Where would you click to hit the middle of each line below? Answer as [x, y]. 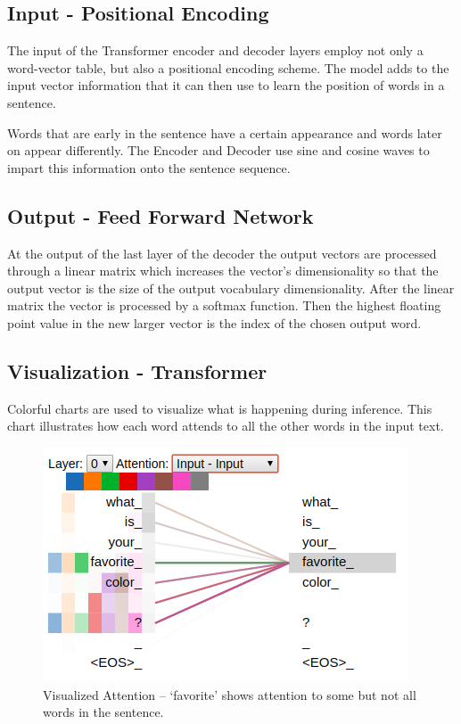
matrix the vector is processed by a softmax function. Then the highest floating [224, 305]
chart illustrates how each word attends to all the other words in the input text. [226, 426]
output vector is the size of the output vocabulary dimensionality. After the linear [231, 288]
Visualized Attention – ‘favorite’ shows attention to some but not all [230, 694]
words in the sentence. [103, 712]
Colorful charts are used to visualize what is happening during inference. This [220, 408]
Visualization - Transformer [137, 370]
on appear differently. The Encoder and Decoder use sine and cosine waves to [218, 150]
